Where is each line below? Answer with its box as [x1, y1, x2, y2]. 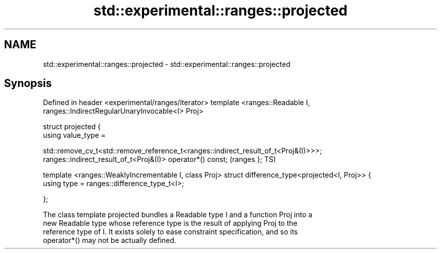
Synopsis [4, 77, 52, 90]
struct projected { [43, 122, 101, 131]
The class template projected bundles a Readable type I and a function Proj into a [43, 210, 313, 219]
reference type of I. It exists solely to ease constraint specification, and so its [43, 227, 298, 236]
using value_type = [43, 131, 106, 140]
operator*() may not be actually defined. [43, 236, 177, 245]
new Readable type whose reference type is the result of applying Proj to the [43, 219, 298, 228]
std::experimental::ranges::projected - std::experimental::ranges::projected [43, 59, 290, 68]
